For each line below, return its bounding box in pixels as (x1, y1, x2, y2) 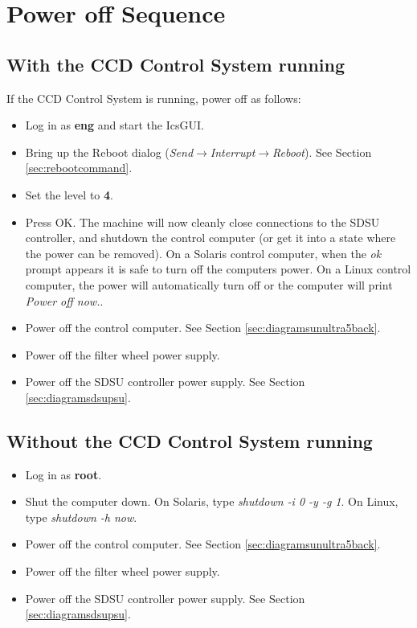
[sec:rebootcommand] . (25, 159, 133, 176)
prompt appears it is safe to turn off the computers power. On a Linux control (25, 261, 411, 277)
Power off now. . (25, 292, 104, 309)
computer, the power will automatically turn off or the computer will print (25, 276, 393, 293)
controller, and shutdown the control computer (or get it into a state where (25, 229, 396, 246)
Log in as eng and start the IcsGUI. (25, 117, 204, 133)
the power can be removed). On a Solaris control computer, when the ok (25, 244, 382, 261)
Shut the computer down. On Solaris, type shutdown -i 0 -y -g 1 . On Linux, (25, 493, 399, 510)
